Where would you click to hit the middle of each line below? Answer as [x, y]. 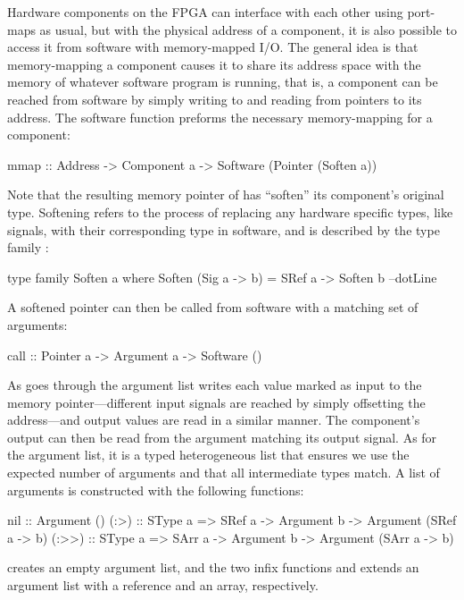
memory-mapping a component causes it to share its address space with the [214, 64]
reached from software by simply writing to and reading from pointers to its [215, 99]
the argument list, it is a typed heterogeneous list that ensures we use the [208, 455]
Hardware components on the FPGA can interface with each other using [205, 12]
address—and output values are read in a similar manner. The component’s [214, 420]
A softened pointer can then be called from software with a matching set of [213, 307]
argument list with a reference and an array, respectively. [163, 585]
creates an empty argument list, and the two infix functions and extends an [213, 567]
